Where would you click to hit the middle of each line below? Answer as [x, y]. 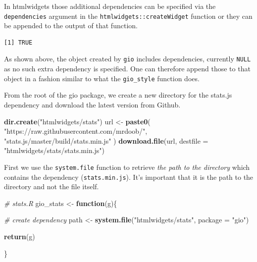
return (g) [20, 236]
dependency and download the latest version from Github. [92, 104]
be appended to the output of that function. [71, 26]
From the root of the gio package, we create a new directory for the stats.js [118, 95]
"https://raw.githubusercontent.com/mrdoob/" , [76, 131]
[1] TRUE [18, 42]
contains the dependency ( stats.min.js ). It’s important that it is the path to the [129, 177]
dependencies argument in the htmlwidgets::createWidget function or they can [128, 16]
